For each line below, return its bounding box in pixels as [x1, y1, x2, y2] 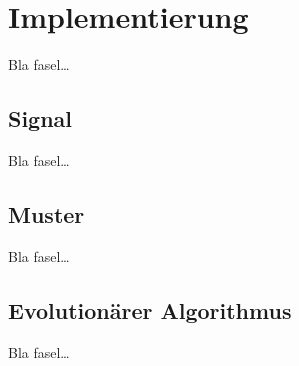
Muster [8, 198, 85, 229]
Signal [8, 103, 73, 134]
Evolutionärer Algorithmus [8, 294, 292, 325]
